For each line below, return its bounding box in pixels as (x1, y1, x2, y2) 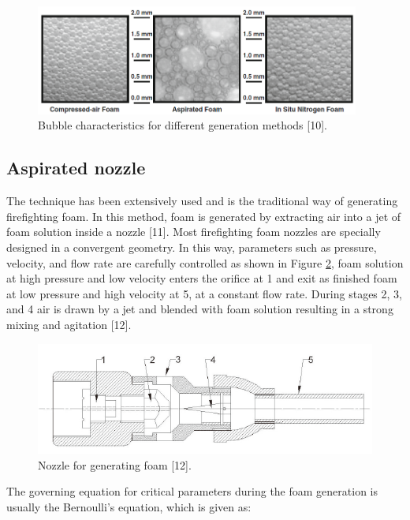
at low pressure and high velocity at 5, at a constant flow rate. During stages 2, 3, (6, 285, 402, 301)
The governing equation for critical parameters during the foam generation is (6, 483, 378, 499)
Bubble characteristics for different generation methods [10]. (38, 117, 327, 133)
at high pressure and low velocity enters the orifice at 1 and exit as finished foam (6, 270, 397, 286)
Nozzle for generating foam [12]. (38, 456, 192, 473)
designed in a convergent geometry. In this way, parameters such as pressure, (6, 239, 377, 256)
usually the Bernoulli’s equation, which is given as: (6, 498, 252, 514)
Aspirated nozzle (6, 155, 146, 180)
